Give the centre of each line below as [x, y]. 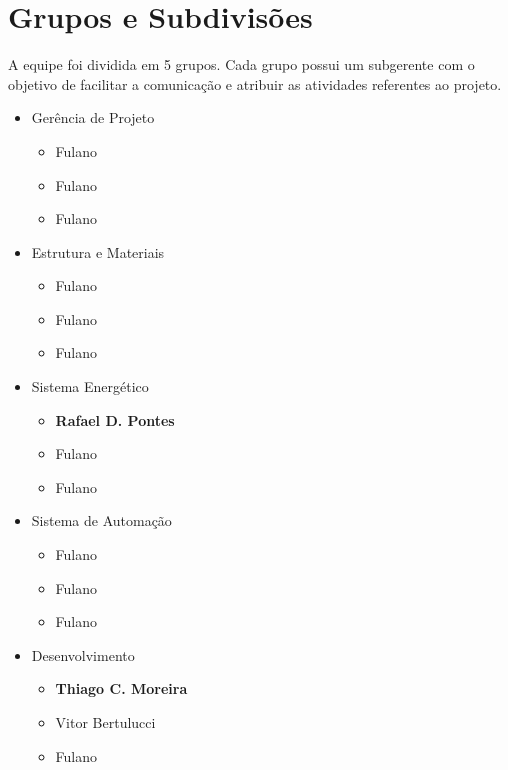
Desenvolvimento [83, 654]
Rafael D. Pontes [115, 419]
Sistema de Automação [101, 520]
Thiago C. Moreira [121, 688]
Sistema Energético [90, 386]
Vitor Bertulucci [105, 722]
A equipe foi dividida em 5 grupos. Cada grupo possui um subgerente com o [241, 64]
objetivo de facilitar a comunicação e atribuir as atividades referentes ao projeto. [255, 83]
